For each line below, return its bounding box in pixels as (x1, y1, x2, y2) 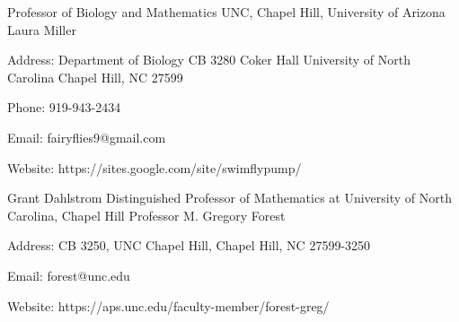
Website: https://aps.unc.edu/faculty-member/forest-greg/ (7, 296, 330, 315)
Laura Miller (7, 20, 76, 39)
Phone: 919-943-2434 (7, 98, 121, 117)
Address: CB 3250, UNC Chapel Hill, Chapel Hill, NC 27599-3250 (7, 236, 371, 255)
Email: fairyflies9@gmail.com (7, 127, 166, 146)
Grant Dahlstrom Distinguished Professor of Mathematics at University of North (7, 188, 452, 207)
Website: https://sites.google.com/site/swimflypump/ (7, 158, 302, 177)
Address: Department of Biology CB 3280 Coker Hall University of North (7, 50, 410, 69)
